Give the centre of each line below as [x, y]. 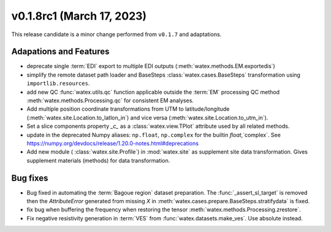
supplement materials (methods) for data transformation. [98, 160]
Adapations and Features [60, 52]
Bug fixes [30, 178]
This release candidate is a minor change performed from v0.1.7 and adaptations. [116, 34]
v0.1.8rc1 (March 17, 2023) [79, 16]
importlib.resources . [58, 83]
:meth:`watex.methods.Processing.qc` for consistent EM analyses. [110, 100]
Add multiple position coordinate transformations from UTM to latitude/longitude [128, 109]
